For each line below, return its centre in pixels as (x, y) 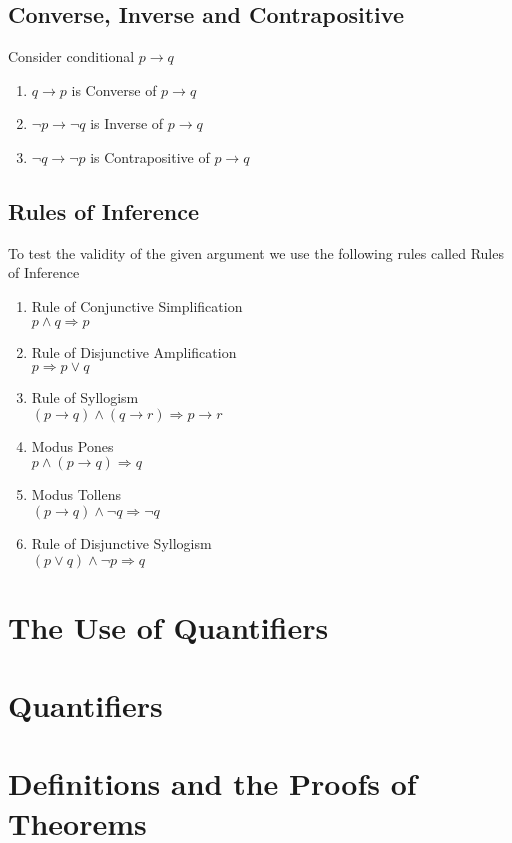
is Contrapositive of (150, 156)
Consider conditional (71, 56)
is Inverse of (127, 123)
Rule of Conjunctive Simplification (137, 305)
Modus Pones (72, 445)
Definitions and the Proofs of (212, 783)
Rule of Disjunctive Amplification (134, 351)
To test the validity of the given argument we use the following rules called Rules (256, 252)
